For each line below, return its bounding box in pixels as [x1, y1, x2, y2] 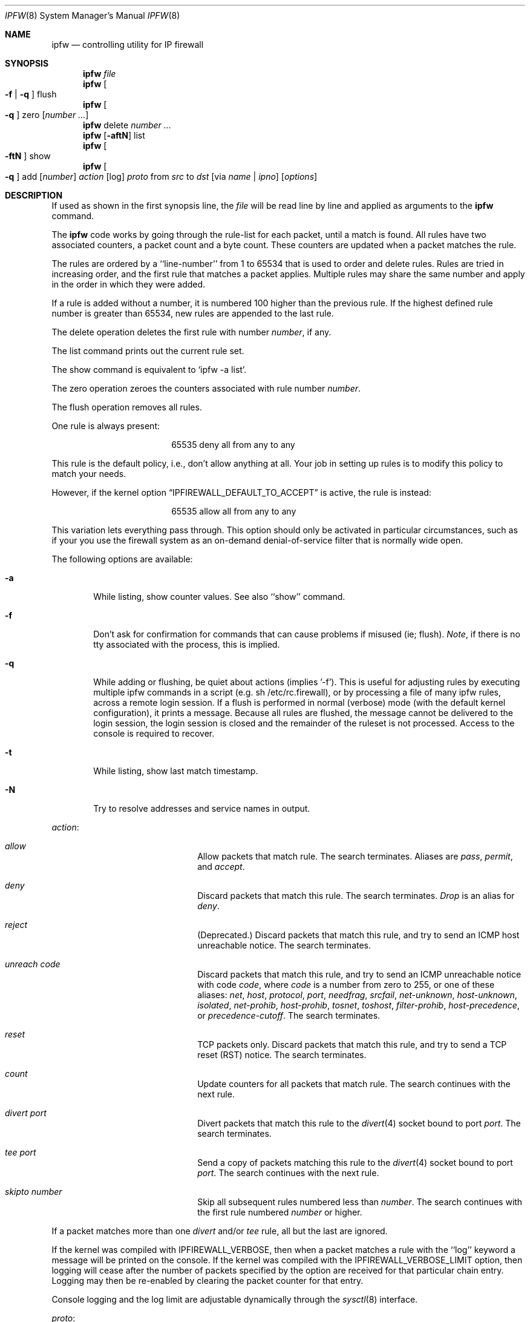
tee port [5, 1147, 36, 1157]
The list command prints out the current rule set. [51, 346, 244, 356]
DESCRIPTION [5, 190, 63, 200]
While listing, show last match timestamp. [93, 766, 258, 776]
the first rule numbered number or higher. [197, 1207, 362, 1217]
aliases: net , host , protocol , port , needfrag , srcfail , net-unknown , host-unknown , [197, 990, 517, 1000]
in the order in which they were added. [51, 279, 206, 289]
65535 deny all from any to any [171, 439, 295, 450]
